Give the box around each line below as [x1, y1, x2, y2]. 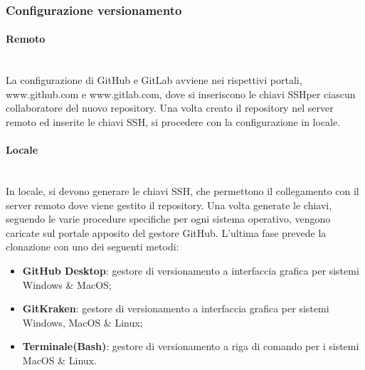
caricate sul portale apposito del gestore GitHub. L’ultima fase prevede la [6, 225, 327, 240]
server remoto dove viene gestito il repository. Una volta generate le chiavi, [6, 197, 332, 212]
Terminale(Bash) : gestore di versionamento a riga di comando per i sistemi [22, 339, 359, 354]
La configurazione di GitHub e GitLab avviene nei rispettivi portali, [6, 73, 302, 88]
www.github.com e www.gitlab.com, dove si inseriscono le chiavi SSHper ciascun [6, 86, 356, 101]
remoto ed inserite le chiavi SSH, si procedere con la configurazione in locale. [6, 115, 341, 129]
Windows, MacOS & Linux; [22, 314, 143, 329]
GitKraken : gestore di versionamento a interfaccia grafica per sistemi [22, 301, 329, 316]
